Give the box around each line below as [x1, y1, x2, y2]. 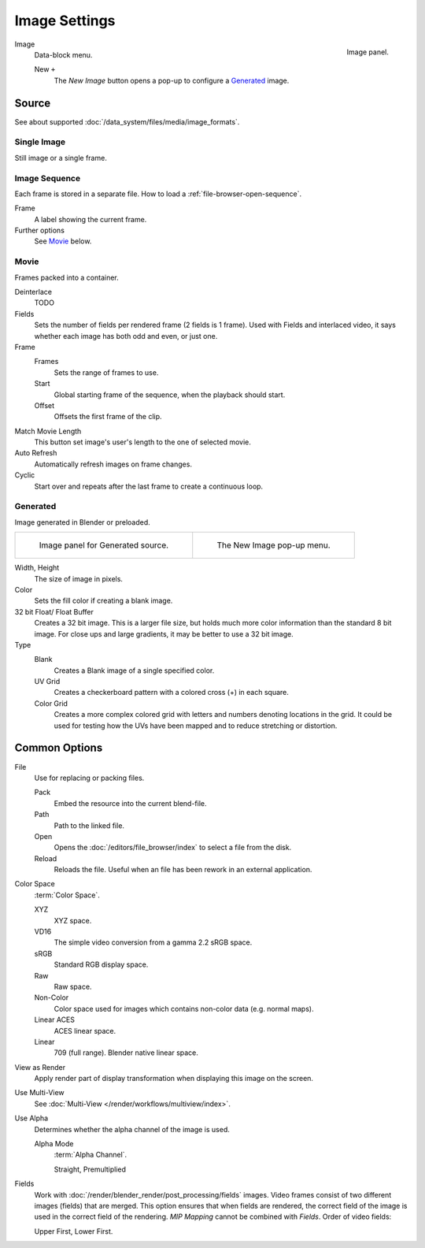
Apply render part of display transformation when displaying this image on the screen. [34, 1074, 314, 1083]
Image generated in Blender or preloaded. [14, 517, 151, 527]
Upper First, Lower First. [34, 1226, 113, 1236]
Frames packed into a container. [14, 273, 120, 282]
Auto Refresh [14, 448, 57, 458]
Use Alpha [14, 1113, 49, 1123]
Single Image [14, 136, 66, 147]
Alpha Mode [34, 1139, 74, 1149]
